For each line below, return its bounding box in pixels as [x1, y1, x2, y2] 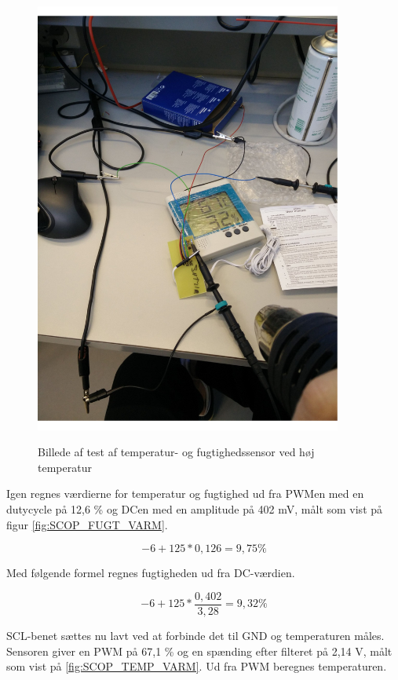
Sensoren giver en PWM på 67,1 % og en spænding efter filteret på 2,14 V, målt [6, 642, 393, 659]
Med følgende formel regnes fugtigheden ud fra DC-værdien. [6, 565, 295, 581]
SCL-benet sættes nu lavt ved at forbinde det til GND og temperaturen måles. [6, 627, 385, 643]
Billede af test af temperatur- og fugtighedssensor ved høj [38, 444, 315, 460]
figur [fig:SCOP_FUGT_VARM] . [6, 516, 168, 532]
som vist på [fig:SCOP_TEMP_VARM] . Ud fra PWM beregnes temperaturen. [6, 658, 387, 675]
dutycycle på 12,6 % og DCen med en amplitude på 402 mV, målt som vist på [6, 501, 383, 517]
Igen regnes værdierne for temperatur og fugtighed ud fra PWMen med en [6, 485, 364, 502]
